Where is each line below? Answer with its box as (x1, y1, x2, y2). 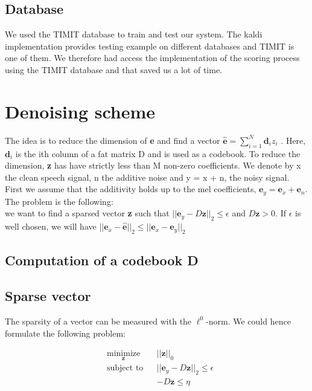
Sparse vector (5, 286, 91, 305)
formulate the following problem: (5, 326, 126, 339)
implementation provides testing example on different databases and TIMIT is (5, 39, 294, 52)
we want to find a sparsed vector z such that (5, 207, 170, 219)
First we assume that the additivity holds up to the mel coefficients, (5, 183, 256, 195)
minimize (107, 349, 141, 358)
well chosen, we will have (5, 220, 97, 233)
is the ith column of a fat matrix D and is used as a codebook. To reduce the (15, 147, 301, 160)
